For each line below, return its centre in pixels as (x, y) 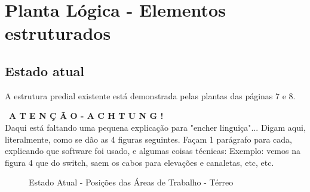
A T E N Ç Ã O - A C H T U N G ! (86, 116)
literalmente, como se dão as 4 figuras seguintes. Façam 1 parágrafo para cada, (149, 139)
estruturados (58, 33)
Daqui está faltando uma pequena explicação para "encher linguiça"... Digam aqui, (155, 127)
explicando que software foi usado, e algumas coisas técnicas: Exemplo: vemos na (153, 151)
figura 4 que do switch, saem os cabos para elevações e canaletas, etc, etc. (139, 162)
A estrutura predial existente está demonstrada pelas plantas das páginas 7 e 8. (150, 95)
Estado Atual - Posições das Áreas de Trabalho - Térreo (131, 182)
